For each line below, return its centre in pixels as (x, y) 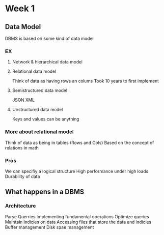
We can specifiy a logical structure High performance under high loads (77, 171)
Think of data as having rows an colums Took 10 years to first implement (85, 81)
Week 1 (20, 9)
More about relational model (39, 132)
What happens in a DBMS (45, 192)
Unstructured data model (38, 110)
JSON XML (24, 100)
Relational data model (34, 71)
